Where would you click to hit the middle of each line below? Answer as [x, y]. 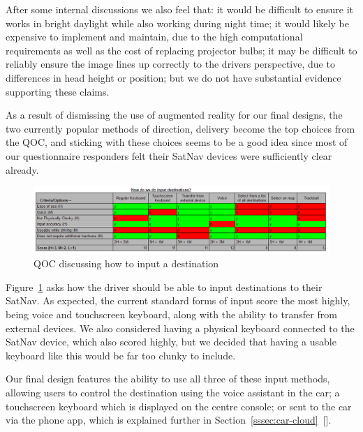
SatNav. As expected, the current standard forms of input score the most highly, [178, 300]
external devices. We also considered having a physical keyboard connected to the [180, 328]
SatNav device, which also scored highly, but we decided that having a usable [171, 342]
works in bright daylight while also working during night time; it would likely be [177, 23]
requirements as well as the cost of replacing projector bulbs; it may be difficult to [181, 50]
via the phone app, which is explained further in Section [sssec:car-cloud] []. [169, 420]
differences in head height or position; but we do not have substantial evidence [173, 77]
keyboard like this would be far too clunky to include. [121, 355]
